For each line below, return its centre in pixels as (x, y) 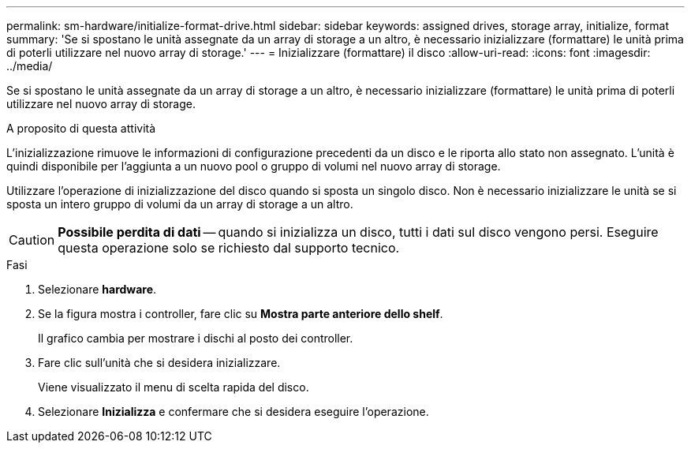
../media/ (30, 66)
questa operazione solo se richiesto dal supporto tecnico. (229, 248)
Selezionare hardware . (97, 289)
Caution (32, 240)
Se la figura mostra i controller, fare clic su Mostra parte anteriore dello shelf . (241, 314)
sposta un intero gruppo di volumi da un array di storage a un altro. (180, 204)
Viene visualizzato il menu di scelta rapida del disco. (174, 387)
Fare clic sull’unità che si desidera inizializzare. (159, 363)
